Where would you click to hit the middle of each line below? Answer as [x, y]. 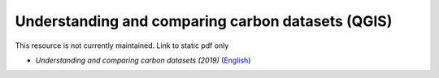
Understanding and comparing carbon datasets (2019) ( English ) [143, 60]
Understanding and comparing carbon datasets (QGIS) [204, 21]
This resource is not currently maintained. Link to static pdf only [122, 45]
